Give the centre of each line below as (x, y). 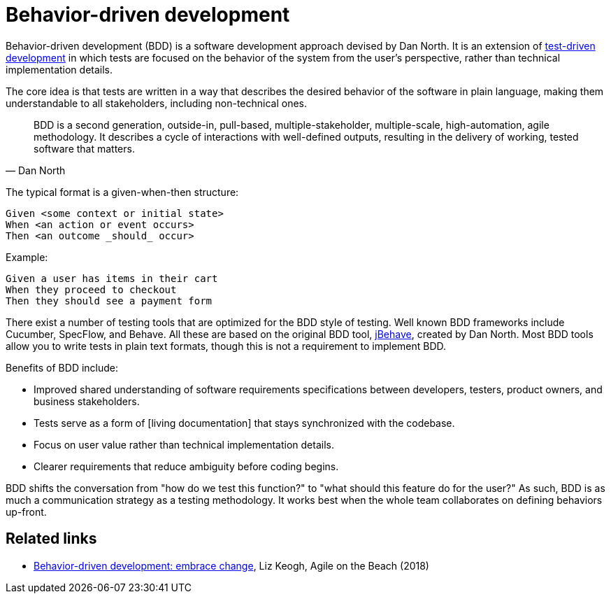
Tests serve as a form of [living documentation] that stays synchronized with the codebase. (244, 423)
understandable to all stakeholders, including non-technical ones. (157, 103)
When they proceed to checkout (91, 289)
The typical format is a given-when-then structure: (122, 192)
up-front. (26, 512)
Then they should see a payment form (109, 301)
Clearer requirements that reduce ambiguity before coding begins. (186, 466)
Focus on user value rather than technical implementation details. (184, 444)
